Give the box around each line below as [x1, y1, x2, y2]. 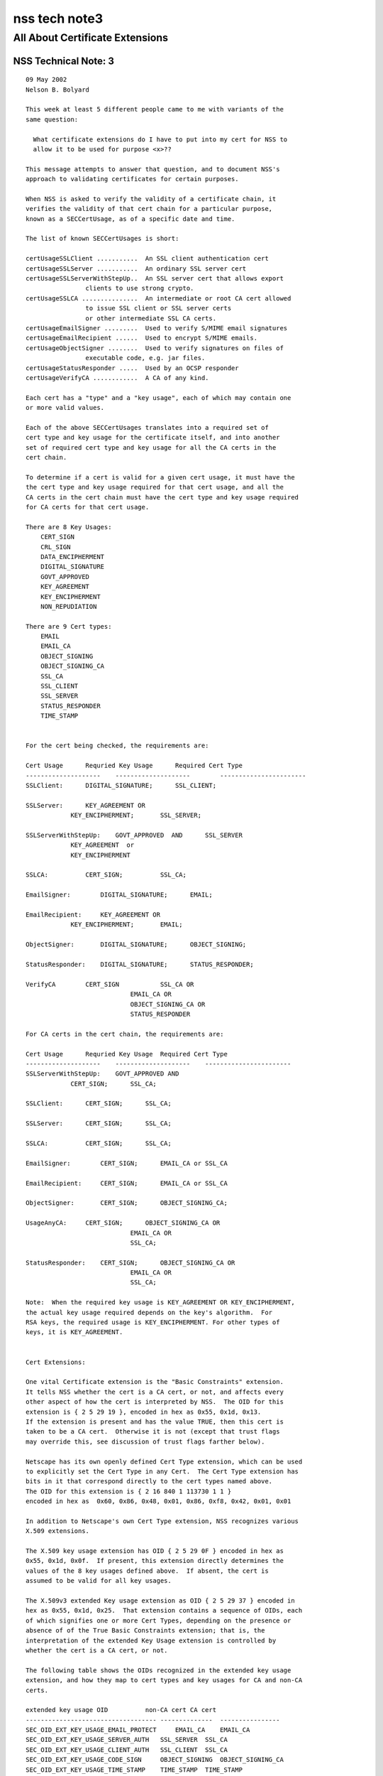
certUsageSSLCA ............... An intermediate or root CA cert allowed [26, 294, 292, 302]
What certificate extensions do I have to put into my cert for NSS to [33, 135, 288, 144]
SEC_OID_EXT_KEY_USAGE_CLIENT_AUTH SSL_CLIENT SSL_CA [26, 1745, 228, 1754]
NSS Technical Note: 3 [13, 55, 115, 67]
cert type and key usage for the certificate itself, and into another [26, 433, 280, 442]
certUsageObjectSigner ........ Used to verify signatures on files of [26, 344, 284, 352]
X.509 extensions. [26, 1527, 90, 1535]
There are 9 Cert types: [26, 622, 112, 630]
